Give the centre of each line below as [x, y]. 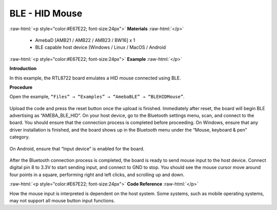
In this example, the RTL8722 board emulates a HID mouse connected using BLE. [95, 78]
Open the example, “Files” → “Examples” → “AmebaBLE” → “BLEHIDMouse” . [97, 97]
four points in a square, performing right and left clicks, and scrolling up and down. [97, 175]
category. [20, 137]
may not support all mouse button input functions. [62, 200]
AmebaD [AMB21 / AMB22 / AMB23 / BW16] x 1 [85, 40]
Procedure [21, 87]
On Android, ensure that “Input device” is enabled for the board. [77, 149]
